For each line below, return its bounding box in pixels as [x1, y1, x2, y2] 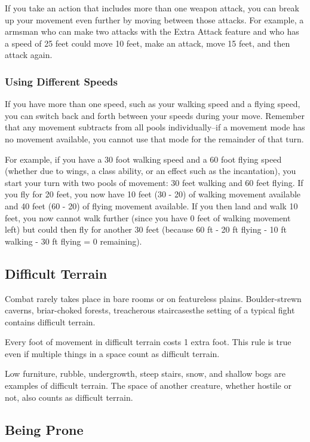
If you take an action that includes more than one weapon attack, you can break [5, 2, 299, 14]
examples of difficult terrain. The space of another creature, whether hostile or [5, 379, 291, 392]
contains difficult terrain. [5, 315, 96, 328]
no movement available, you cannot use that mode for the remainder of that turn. [5, 132, 304, 145]
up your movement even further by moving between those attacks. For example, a [5, 13, 304, 26]
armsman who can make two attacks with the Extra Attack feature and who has [5, 25, 299, 38]
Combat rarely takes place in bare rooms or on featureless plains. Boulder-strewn [5, 292, 302, 304]
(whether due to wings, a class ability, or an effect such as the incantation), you [5, 164, 296, 177]
